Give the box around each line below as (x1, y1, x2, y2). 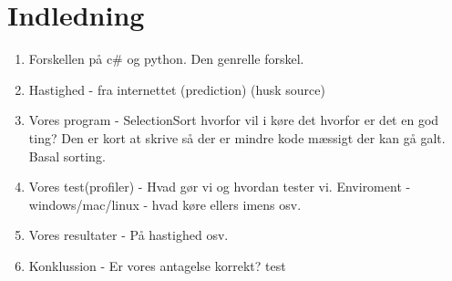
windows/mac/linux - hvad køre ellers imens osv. (28, 194, 302, 213)
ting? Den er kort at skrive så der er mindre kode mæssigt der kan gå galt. (28, 128, 446, 147)
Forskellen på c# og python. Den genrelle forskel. (28, 49, 304, 68)
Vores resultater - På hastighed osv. (28, 225, 229, 245)
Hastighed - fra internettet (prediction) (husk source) (28, 79, 325, 99)
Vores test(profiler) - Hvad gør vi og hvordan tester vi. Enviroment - (28, 177, 411, 196)
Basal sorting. (28, 146, 106, 165)
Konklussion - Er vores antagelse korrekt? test (28, 255, 286, 275)
